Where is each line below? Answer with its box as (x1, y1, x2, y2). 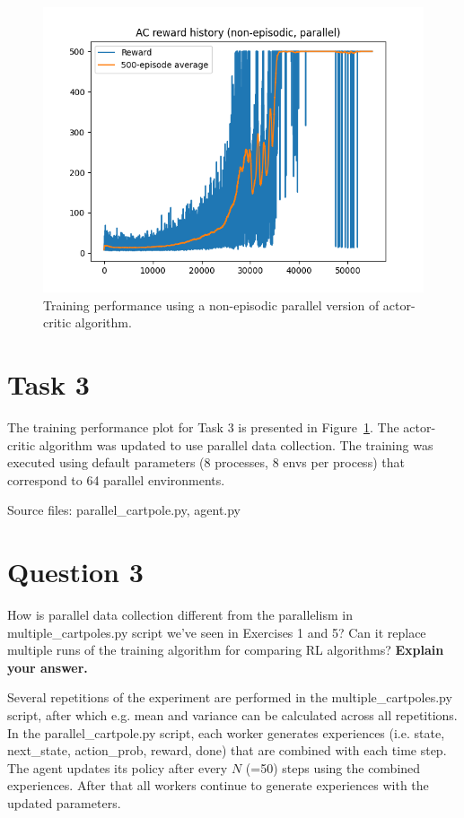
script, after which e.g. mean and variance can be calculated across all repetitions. (7, 705, 458, 724)
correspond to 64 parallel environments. (7, 470, 225, 489)
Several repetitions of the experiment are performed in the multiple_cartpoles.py (7, 688, 452, 707)
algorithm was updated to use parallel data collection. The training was (39, 435, 433, 454)
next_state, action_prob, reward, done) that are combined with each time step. (7, 741, 447, 760)
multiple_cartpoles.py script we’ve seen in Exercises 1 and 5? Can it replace (7, 622, 426, 641)
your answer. (7, 657, 88, 676)
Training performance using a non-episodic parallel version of (43, 295, 380, 314)
